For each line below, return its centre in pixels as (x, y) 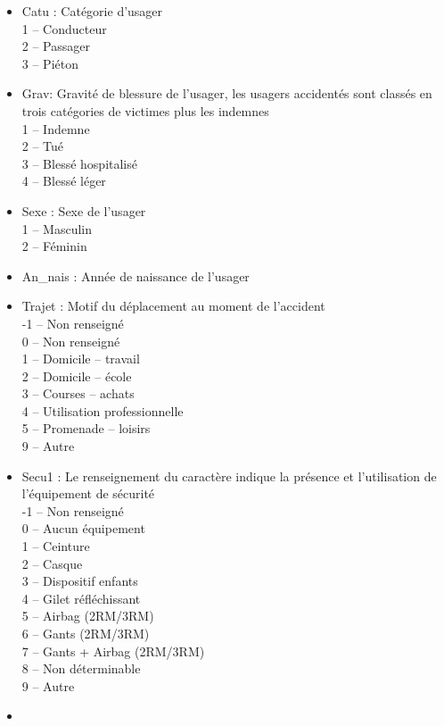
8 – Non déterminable (81, 668)
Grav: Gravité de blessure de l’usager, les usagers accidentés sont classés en (227, 93)
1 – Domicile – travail (81, 359)
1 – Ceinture (56, 546)
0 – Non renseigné (71, 341)
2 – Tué (43, 146)
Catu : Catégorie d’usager (92, 11)
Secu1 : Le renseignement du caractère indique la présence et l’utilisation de (229, 476)
